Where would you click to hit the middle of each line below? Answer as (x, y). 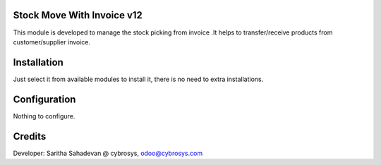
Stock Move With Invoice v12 (78, 15)
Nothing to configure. (44, 116)
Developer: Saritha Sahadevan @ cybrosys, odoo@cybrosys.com (108, 153)
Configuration (44, 99)
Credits (30, 136)
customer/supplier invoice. (52, 42)
